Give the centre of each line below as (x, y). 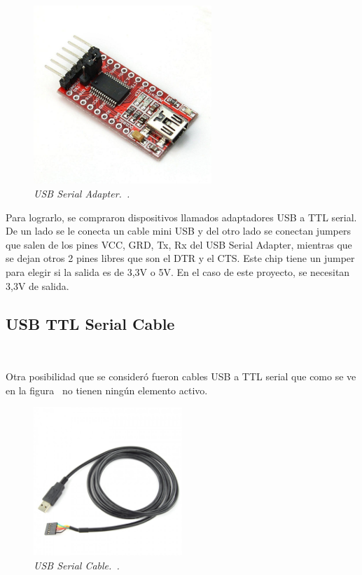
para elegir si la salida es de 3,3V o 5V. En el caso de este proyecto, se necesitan (178, 271)
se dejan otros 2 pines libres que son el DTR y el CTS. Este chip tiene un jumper (180, 258)
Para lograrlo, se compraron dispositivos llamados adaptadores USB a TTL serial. (181, 217)
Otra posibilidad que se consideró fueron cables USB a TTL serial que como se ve (181, 376)
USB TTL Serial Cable (90, 323)
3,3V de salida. (37, 285)
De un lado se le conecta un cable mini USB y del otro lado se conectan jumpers (178, 231)
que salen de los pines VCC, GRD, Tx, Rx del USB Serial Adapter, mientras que (179, 244)
